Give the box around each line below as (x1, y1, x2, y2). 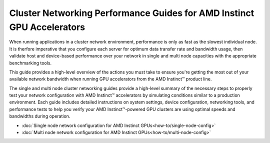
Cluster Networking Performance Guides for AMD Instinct (9, 7, 254, 18)
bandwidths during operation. (9, 113, 70, 119)
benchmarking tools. (9, 60, 52, 66)
